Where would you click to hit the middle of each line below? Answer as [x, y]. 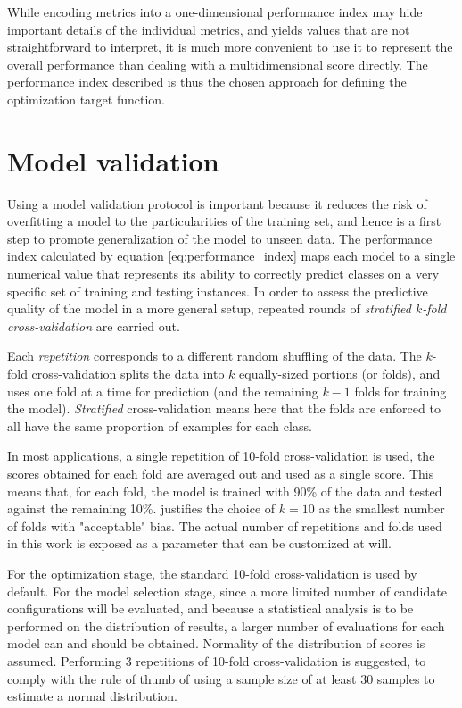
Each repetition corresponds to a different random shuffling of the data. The [214, 356]
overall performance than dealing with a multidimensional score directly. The [218, 64]
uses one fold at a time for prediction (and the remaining [163, 391]
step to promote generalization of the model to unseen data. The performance [220, 238]
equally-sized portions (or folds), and [340, 374]
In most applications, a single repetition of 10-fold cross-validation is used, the [221, 456]
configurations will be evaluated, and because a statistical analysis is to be [210, 608]
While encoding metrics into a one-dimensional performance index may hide [215, 12]
